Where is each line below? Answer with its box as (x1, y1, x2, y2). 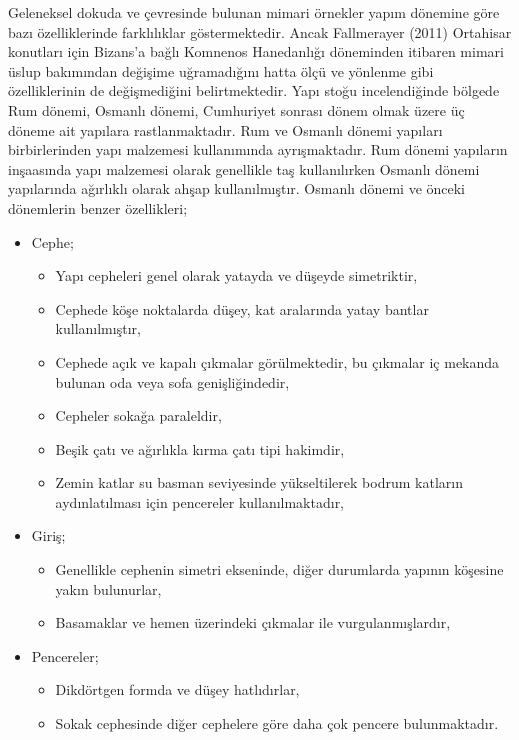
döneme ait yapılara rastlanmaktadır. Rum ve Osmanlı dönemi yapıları (8, 119, 443, 140)
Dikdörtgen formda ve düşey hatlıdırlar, (55, 679, 300, 700)
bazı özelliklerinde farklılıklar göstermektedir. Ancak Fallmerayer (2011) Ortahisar (8, 21, 512, 42)
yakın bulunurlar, (55, 578, 162, 599)
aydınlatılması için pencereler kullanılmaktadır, (55, 491, 345, 512)
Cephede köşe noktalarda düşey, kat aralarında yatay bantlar (55, 298, 429, 319)
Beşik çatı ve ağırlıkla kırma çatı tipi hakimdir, (55, 438, 345, 459)
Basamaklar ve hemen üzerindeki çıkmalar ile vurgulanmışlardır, (55, 612, 451, 633)
